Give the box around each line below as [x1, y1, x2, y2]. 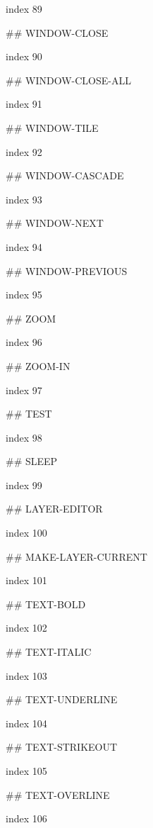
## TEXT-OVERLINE [6, 787, 110, 802]
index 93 [6, 191, 42, 206]
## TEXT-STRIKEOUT [6, 739, 118, 754]
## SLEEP [6, 454, 58, 469]
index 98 [6, 430, 42, 444]
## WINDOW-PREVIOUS [6, 263, 128, 278]
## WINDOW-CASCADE [6, 168, 124, 183]
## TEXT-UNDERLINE [6, 692, 118, 707]
